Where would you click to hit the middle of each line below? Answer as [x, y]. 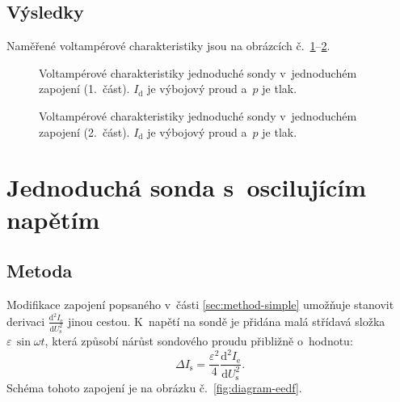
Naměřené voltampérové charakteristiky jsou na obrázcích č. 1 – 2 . [168, 46]
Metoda [40, 271]
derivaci [26, 321]
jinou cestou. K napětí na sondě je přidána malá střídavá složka [226, 321]
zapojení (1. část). [84, 89]
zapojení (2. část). [84, 131]
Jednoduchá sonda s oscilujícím [187, 187]
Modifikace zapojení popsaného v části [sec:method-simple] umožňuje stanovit [200, 304]
